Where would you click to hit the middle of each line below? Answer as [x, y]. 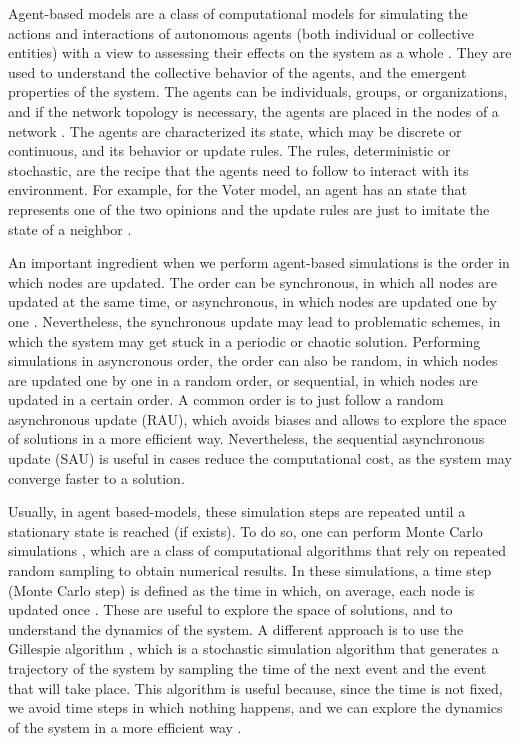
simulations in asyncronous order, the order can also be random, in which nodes [253, 360]
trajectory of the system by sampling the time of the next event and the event [247, 668]
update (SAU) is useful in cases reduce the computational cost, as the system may [260, 458]
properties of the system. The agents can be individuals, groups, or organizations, [258, 91]
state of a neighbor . [70, 228]
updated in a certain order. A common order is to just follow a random [226, 399]
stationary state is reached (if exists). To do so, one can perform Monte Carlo [245, 530]
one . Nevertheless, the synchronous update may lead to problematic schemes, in [254, 320]
